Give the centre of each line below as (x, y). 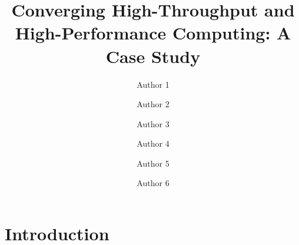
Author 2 (153, 104)
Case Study (153, 56)
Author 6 (153, 183)
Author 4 (153, 143)
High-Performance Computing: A (153, 33)
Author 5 (153, 163)
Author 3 (153, 123)
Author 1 (153, 84)
